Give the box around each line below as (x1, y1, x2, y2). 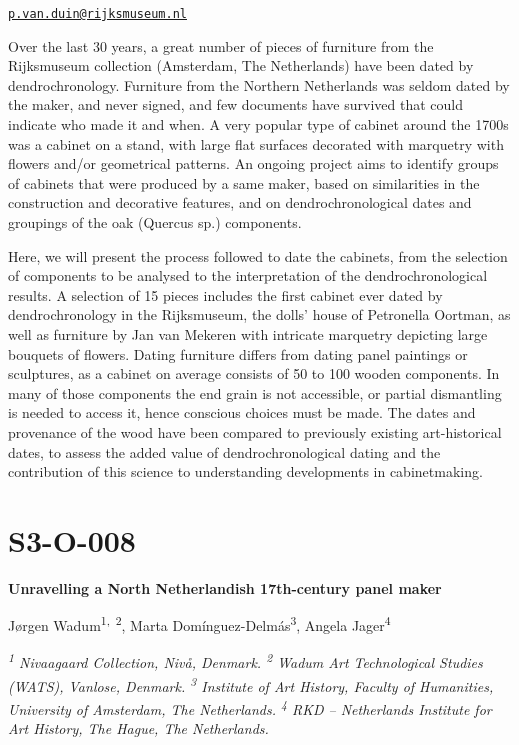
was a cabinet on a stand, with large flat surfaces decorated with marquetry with (8, 133, 504, 154)
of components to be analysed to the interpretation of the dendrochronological (8, 265, 488, 286)
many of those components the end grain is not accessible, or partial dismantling (8, 382, 502, 403)
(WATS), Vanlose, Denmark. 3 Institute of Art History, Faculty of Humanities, (8, 672, 494, 696)
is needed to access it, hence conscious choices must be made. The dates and (8, 402, 476, 423)
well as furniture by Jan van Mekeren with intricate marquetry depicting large (8, 323, 488, 344)
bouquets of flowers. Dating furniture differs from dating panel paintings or (8, 343, 468, 364)
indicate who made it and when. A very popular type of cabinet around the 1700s (8, 114, 509, 135)
